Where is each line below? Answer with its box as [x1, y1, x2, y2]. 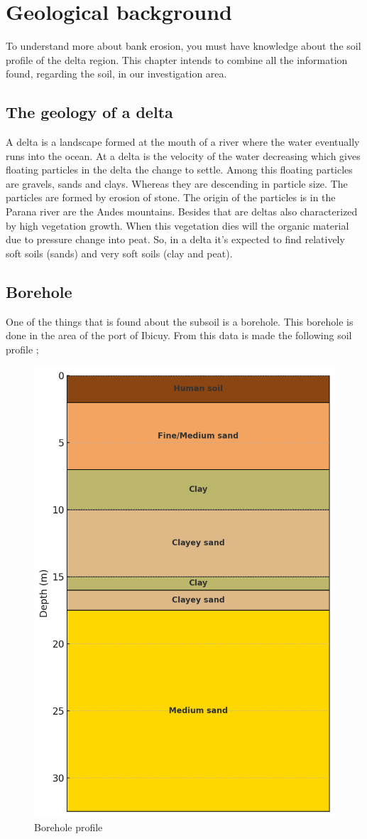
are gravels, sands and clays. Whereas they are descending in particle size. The [6, 176, 348, 191]
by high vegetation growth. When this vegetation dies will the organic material [6, 218, 349, 233]
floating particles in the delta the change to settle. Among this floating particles [6, 162, 353, 177]
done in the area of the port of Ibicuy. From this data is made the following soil [6, 328, 352, 343]
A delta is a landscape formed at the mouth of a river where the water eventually [6, 134, 360, 149]
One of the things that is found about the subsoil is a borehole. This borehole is [6, 314, 354, 328]
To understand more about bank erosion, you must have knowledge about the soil [6, 38, 361, 53]
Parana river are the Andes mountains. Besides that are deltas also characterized [6, 204, 358, 219]
